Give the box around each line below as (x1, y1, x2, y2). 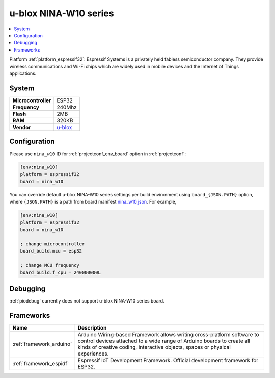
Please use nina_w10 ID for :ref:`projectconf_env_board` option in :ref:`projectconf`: (9, 150, 186, 157)
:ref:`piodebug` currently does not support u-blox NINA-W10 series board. (9, 298, 165, 304)
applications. (9, 70, 37, 77)
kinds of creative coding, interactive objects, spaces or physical (77, 343, 231, 350)
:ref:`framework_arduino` (12, 340, 72, 347)
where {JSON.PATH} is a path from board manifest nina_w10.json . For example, (9, 199, 177, 205)
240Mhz (57, 104, 77, 111)
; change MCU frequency (20, 263, 80, 268)
